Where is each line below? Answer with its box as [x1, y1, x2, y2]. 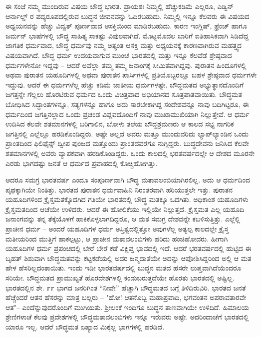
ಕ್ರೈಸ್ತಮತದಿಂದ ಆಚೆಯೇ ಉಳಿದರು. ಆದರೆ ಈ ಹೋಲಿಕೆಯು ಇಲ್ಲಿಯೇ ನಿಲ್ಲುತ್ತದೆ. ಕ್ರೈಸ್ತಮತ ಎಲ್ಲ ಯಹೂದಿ [5, 203, 245, 214]
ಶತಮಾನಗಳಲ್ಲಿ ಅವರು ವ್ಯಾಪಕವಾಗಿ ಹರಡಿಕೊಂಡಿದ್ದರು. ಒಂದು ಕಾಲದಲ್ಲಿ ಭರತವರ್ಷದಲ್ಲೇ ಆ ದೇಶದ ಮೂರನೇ [5, 147, 255, 158]
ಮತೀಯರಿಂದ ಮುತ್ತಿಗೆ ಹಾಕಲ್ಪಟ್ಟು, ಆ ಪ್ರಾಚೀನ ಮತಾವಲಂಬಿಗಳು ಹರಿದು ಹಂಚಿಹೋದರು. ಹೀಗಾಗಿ [5, 233, 228, 243]
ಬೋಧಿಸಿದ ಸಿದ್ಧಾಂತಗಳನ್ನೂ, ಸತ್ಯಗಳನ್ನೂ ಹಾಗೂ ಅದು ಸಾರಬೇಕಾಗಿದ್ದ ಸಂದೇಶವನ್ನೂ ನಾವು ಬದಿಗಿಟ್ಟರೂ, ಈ [5, 98, 249, 109]
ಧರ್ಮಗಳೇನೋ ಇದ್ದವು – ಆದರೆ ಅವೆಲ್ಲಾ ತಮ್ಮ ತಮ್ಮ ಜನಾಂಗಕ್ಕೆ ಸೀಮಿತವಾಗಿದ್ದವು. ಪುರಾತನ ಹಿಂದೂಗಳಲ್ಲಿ [5, 59, 247, 70]
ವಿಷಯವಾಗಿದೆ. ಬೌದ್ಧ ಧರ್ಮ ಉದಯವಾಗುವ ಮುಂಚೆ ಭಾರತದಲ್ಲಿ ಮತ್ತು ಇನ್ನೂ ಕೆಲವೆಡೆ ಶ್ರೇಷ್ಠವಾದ [5, 49, 232, 60]
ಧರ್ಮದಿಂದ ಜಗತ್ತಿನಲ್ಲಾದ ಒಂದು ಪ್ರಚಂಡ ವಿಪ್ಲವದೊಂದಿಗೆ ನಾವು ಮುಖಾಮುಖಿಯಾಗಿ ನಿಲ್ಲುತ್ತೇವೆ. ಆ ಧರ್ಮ [5, 108, 250, 119]
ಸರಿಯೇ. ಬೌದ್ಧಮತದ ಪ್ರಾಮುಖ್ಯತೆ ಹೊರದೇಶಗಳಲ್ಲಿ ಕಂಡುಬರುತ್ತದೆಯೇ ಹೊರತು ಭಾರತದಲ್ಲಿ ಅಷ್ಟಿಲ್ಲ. [5, 272, 235, 283]
